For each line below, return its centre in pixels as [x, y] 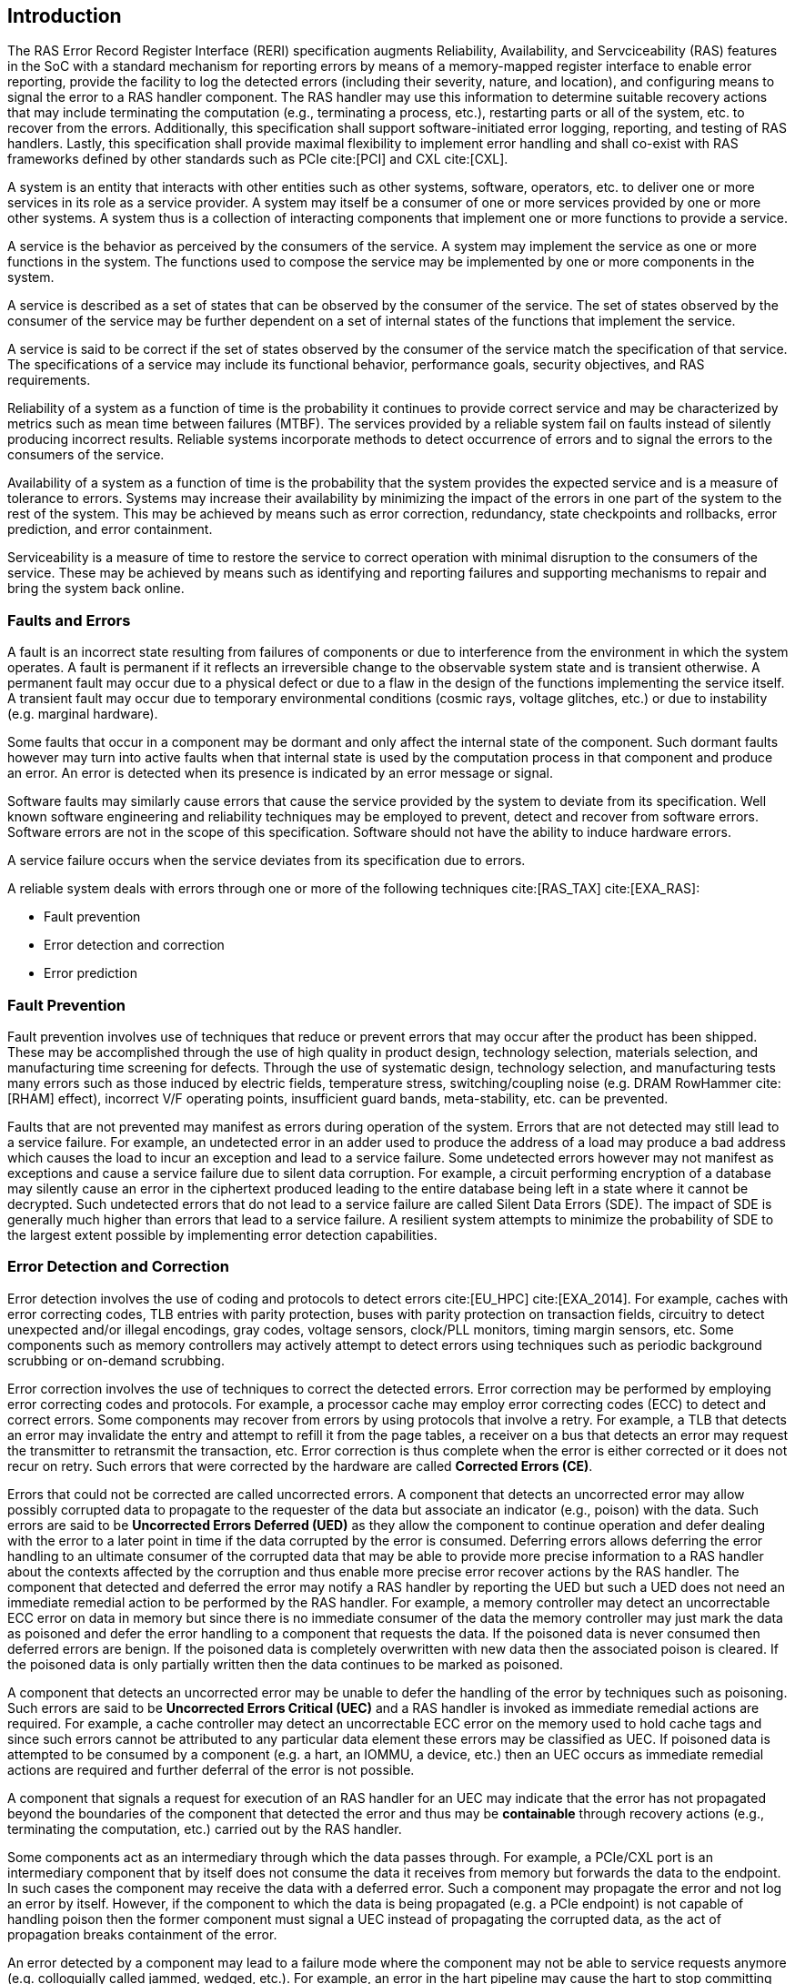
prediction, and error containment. [110, 529]
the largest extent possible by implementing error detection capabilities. [222, 1234]
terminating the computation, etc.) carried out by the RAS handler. [205, 1828]
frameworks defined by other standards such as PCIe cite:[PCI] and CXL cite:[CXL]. [258, 159]
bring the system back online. [96, 589]
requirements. [49, 380]
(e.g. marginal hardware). [83, 714]
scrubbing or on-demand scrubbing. [116, 1360]
